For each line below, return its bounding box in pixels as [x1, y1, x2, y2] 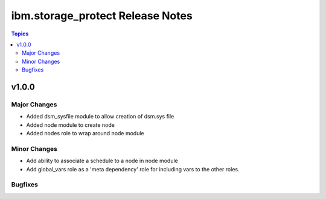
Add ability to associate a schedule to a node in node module [26, 157, 178, 165]
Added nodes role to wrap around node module [26, 130, 144, 137]
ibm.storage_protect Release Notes [11, 9, 193, 22]
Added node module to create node [26, 121, 115, 129]
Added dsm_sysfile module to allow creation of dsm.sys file [26, 113, 174, 120]
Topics [11, 30, 29, 37]
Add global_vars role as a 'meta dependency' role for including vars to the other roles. [26, 165, 240, 173]
